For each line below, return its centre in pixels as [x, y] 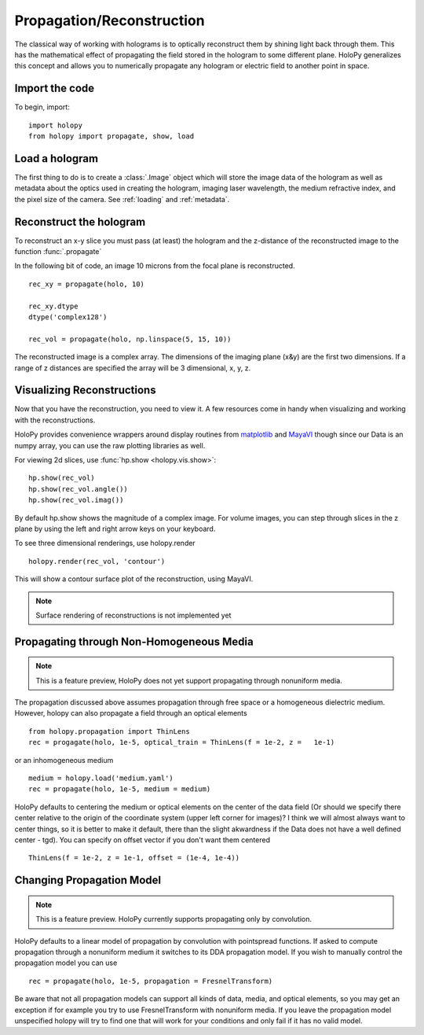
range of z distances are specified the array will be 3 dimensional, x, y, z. [133, 368]
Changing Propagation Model [88, 880]
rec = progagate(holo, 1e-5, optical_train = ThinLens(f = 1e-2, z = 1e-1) [182, 742]
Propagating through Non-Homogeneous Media [134, 641]
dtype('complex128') [68, 317]
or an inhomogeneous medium [64, 760]
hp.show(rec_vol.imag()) [76, 500]
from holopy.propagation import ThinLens [109, 731]
